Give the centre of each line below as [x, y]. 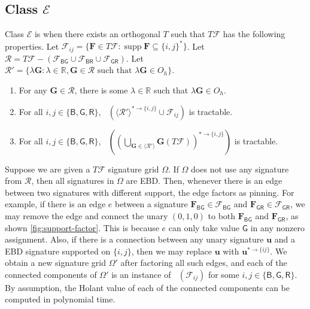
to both [222, 215]
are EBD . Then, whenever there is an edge [204, 181]
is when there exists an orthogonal [97, 34]
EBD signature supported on [58, 251]
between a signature [151, 204]
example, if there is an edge [55, 204]
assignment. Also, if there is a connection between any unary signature [134, 239]
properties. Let [32, 46]
